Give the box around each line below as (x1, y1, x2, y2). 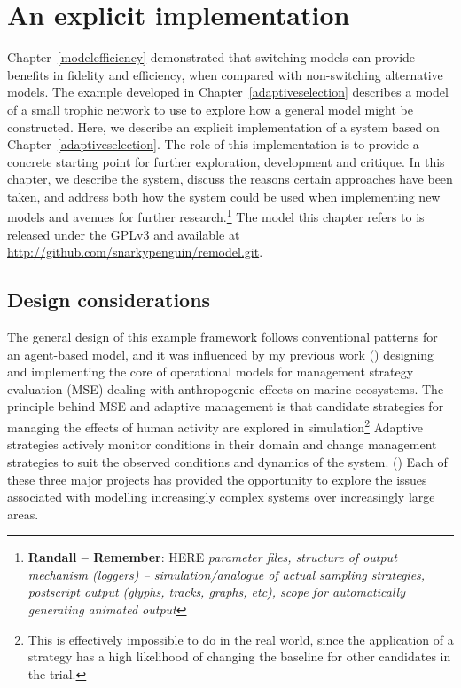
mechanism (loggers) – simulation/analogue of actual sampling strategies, (27, 565, 426, 583)
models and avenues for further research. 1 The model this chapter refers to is (7, 205, 425, 226)
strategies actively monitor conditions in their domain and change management (7, 435, 437, 454)
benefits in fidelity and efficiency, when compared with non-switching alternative (7, 65, 443, 83)
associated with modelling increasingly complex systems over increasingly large (7, 487, 435, 506)
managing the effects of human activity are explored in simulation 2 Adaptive (7, 415, 423, 436)
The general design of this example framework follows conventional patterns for (7, 328, 438, 346)
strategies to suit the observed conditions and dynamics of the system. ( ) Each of (7, 452, 448, 471)
